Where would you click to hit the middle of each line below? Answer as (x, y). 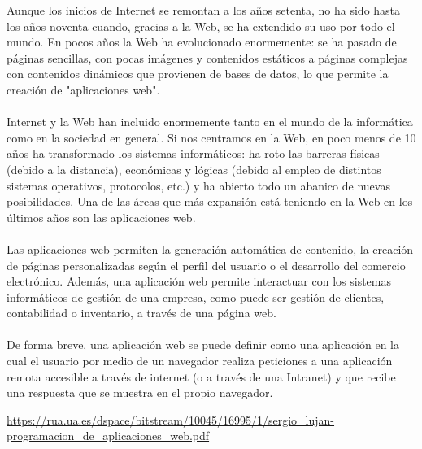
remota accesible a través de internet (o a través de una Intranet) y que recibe (201, 376)
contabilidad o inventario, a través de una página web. (141, 313)
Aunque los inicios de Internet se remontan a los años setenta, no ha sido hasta (204, 10)
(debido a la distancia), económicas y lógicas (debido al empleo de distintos (194, 169)
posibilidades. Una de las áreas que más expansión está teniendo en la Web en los (210, 201)
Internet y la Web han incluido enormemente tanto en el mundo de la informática (210, 122)
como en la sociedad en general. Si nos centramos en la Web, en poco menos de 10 (211, 137)
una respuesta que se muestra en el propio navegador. (140, 392)
